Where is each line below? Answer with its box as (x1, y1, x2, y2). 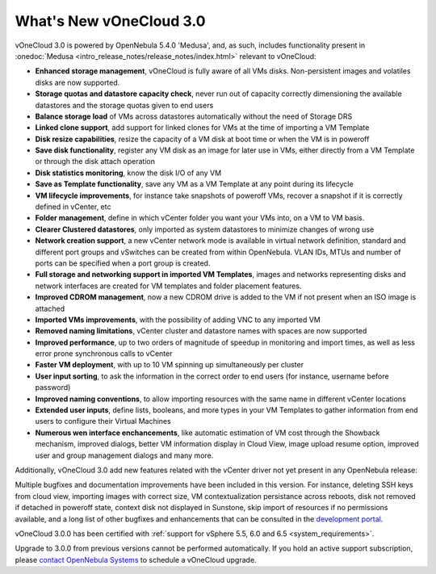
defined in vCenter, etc (35, 202, 111, 212)
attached (35, 304, 65, 313)
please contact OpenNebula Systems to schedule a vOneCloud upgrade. (15, 555, 258, 564)
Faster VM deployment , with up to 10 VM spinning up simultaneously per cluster (35, 360, 304, 370)
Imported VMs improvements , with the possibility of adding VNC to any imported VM (35, 315, 321, 325)
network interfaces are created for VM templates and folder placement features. (35, 281, 302, 291)
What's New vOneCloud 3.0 (15, 12, 206, 30)
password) (35, 383, 71, 392)
